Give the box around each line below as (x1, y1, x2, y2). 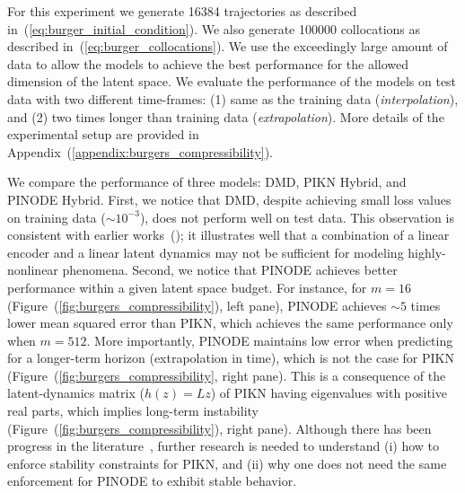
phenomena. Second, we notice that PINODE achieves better (62, 260, 398, 279)
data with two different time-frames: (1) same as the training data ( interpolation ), (7, 89, 459, 108)
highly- (408, 242, 446, 261)
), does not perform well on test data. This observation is (139, 207, 454, 226)
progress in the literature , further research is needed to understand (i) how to (7, 436, 440, 455)
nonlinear (7, 260, 58, 279)
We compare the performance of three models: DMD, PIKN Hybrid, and (7, 172, 407, 191)
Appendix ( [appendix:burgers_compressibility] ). (7, 142, 274, 161)
